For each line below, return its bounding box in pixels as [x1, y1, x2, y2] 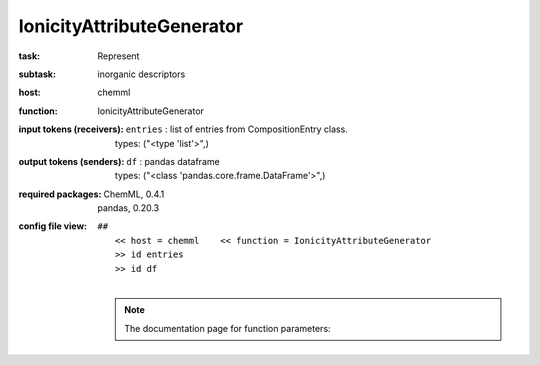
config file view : [18, 220, 88, 232]
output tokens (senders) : [18, 155, 125, 167]
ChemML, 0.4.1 [103, 188, 165, 200]
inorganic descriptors [97, 68, 186, 80]
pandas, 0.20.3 [97, 202, 160, 214]
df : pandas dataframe [126, 155, 220, 167]
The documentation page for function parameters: [124, 322, 331, 334]
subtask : [18, 68, 57, 80]
